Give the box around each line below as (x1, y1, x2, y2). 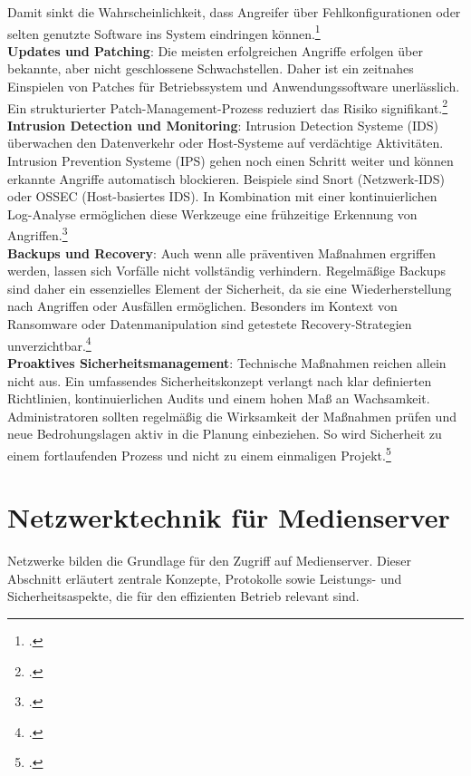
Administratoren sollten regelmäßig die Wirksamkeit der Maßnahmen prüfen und (7, 406, 457, 425)
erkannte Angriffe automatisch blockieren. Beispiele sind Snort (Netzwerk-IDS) (7, 169, 446, 188)
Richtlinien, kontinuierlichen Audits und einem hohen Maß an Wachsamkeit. (7, 389, 430, 408)
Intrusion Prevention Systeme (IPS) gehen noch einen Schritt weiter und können (7, 151, 454, 170)
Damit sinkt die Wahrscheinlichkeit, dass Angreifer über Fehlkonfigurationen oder (7, 3, 461, 21)
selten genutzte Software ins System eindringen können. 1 (7, 21, 321, 43)
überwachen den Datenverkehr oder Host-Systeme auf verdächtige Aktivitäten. (7, 133, 444, 152)
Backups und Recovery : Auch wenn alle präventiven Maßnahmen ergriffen (7, 243, 437, 262)
